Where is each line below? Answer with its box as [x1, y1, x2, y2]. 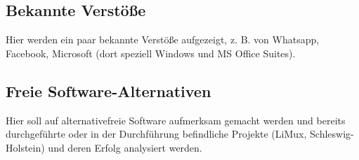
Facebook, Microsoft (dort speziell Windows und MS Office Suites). [6, 45, 296, 60]
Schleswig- [310, 126, 354, 141]
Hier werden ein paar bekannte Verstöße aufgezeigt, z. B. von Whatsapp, [6, 32, 320, 47]
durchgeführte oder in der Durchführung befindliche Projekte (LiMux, [6, 126, 307, 141]
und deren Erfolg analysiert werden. [48, 140, 202, 154]
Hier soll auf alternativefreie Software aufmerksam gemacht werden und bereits [6, 112, 346, 127]
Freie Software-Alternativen [6, 80, 211, 101]
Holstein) [6, 140, 45, 154]
